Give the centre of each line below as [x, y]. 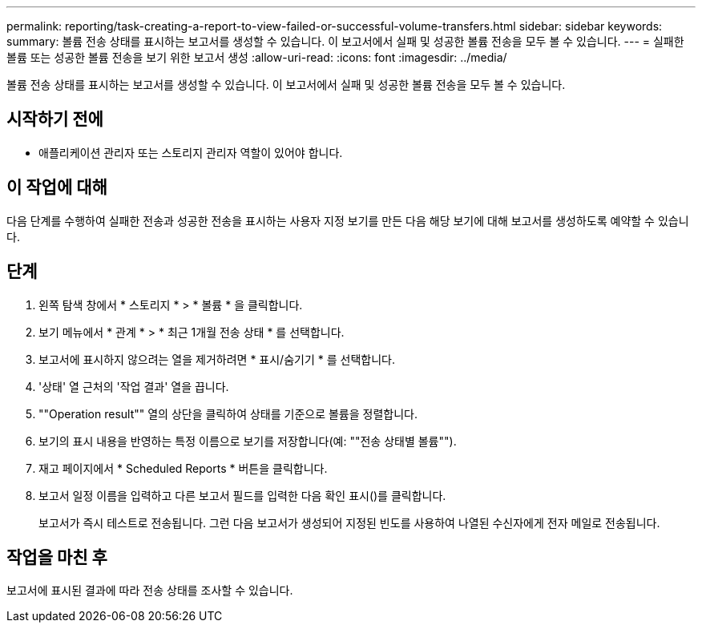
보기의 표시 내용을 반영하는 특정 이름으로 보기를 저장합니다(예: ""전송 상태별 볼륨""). [248, 441]
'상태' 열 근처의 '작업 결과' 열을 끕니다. [134, 386]
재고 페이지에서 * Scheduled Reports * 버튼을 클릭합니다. [183, 468]
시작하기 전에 [55, 119]
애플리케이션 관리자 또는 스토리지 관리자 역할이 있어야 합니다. [191, 152]
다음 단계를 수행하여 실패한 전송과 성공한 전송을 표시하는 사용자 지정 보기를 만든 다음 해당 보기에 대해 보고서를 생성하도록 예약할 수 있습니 [348, 220]
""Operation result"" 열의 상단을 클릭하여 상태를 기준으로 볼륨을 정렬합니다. [228, 413]
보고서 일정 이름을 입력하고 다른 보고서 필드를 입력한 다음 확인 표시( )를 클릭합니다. [242, 495]
